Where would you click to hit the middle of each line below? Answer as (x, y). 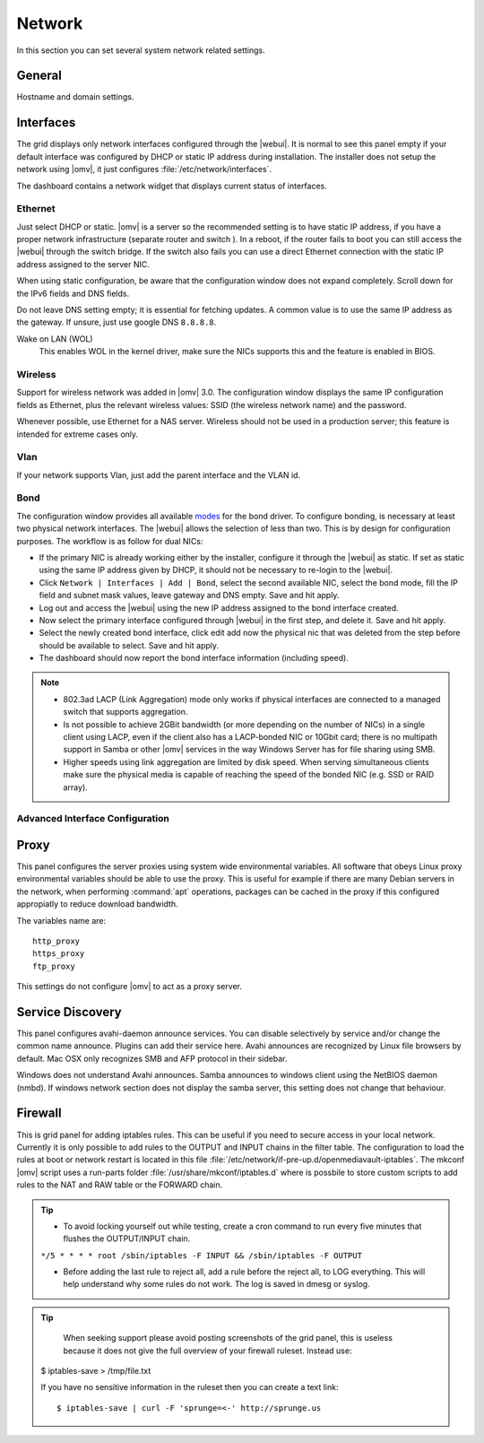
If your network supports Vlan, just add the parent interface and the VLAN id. (158, 474)
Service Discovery (69, 1012)
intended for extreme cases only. (78, 434)
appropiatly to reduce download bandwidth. (97, 904)
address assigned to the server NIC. (83, 264)
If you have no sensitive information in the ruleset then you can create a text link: (190, 1387)
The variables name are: (61, 920)
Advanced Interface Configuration (93, 819)
